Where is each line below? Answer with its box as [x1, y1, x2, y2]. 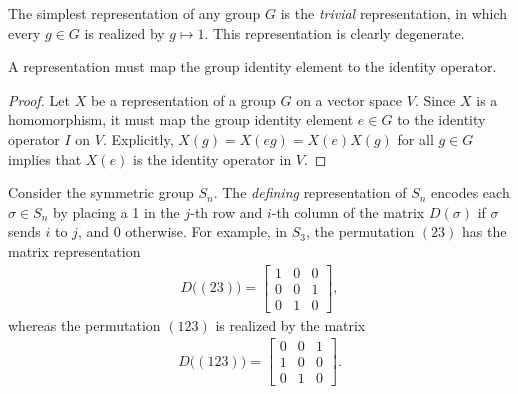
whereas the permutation [8, 314, 161, 335]
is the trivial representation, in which [280, 3, 508, 23]
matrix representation [8, 240, 141, 261]
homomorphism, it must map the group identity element [8, 109, 354, 130]
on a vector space [296, 89, 403, 110]
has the [461, 221, 507, 242]
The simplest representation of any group [8, 3, 261, 23]
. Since [414, 89, 456, 110]
